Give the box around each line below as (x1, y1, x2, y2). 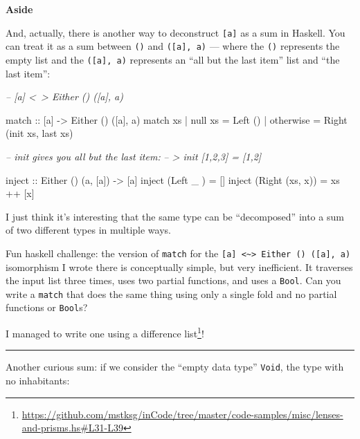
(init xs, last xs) (6, 126, 73, 140)
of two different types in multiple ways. (6, 223, 171, 237)
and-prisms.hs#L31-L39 (21, 420, 123, 435)
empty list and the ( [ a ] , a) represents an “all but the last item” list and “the (6, 52, 340, 66)
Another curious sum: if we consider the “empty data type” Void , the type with (6, 359, 344, 374)
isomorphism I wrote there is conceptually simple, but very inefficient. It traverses (6, 259, 353, 274)
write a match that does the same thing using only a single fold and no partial (6, 286, 337, 301)
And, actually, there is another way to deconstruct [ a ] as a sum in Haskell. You (6, 25, 345, 39)
